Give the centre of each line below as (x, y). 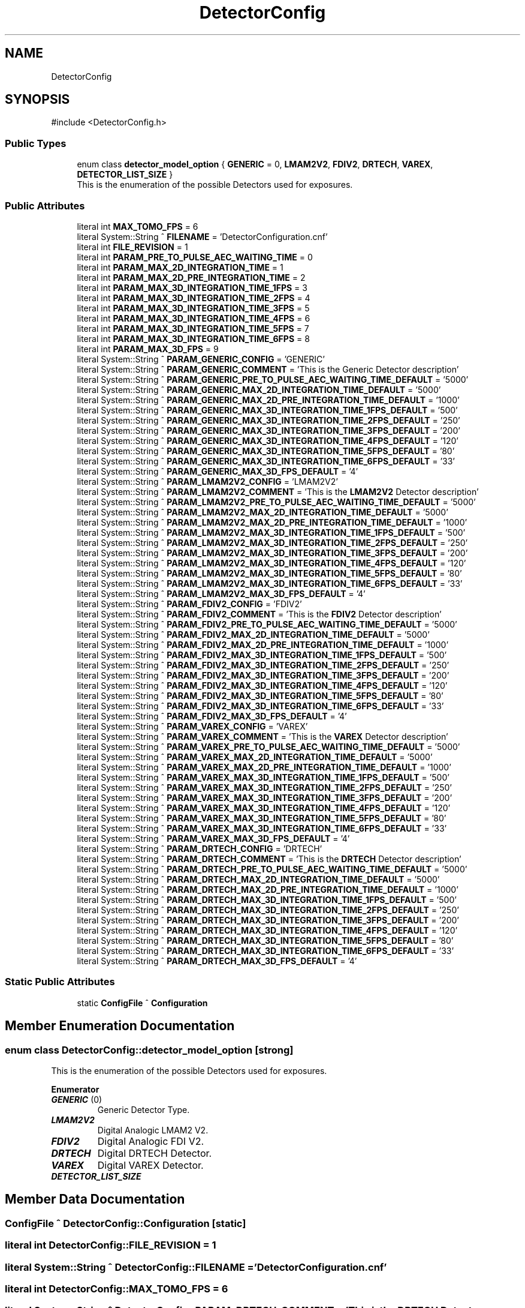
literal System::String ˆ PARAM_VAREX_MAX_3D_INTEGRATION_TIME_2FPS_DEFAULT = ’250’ (264, 787)
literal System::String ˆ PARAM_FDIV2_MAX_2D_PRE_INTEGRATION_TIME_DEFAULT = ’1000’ (263, 644)
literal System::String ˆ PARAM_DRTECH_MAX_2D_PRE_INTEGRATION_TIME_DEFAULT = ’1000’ (268, 889)
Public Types (36, 143)
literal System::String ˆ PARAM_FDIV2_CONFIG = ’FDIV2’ (189, 604)
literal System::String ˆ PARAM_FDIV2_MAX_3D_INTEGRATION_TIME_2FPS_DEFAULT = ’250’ (263, 665)
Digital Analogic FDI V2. (151, 1141)
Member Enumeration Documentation (120, 1026)
